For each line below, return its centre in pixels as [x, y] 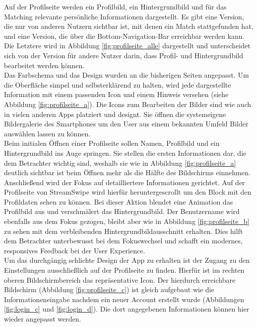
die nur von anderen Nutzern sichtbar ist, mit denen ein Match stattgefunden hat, [129, 26]
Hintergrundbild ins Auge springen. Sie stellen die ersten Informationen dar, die [125, 153]
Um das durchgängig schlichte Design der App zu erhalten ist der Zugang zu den [127, 260]
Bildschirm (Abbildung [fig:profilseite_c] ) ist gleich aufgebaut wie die [109, 289]
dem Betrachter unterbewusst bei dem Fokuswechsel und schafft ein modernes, [123, 241]
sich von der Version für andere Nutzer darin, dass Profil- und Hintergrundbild [124, 55]
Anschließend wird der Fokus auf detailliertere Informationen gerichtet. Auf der [125, 182]
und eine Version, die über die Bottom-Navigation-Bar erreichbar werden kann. [124, 36]
